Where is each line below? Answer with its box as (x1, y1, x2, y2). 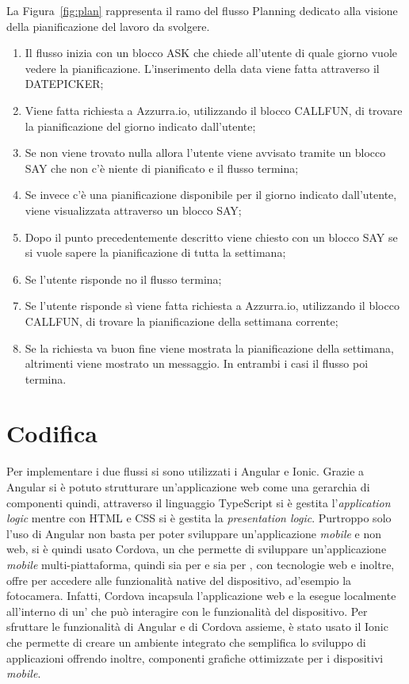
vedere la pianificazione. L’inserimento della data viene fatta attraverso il (25, 59, 380, 76)
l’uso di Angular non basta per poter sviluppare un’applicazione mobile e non (6, 525, 382, 541)
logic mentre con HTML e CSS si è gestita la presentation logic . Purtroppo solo (6, 510, 392, 526)
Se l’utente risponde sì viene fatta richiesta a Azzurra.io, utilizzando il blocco (25, 297, 399, 314)
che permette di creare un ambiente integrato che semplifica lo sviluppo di (6, 633, 366, 650)
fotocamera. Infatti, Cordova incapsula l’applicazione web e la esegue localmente (6, 587, 396, 604)
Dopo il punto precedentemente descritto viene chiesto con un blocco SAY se (25, 228, 398, 245)
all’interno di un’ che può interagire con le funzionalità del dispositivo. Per (6, 602, 368, 619)
